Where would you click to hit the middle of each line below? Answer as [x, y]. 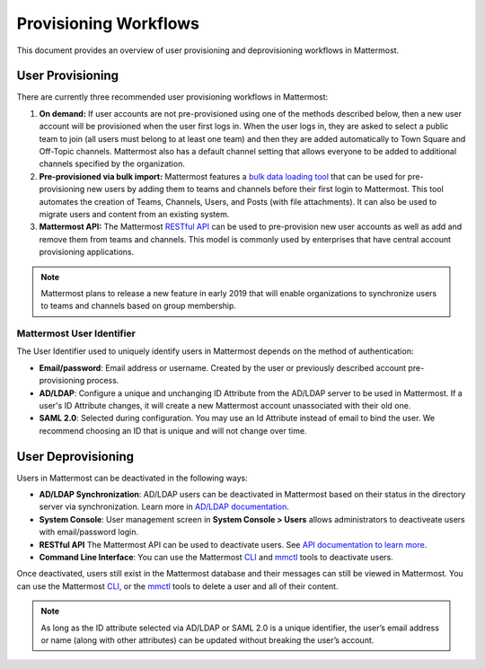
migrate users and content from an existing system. [134, 214]
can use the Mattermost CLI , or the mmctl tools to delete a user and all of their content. [177, 586]
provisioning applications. [87, 252]
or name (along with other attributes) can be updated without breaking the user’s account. [207, 640]
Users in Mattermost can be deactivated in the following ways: [132, 478]
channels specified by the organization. [112, 164]
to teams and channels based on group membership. [139, 306]
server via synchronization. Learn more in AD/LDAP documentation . [164, 506]
